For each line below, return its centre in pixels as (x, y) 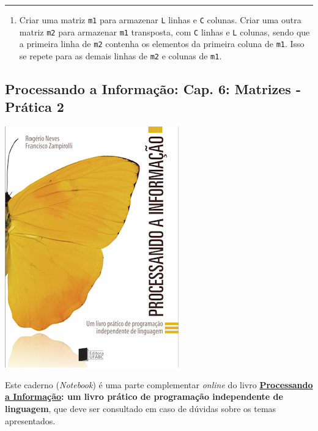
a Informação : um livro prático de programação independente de (144, 396)
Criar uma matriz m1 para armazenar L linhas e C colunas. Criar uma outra (160, 20)
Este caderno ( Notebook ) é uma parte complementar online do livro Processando (159, 384)
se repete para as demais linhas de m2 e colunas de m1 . (120, 55)
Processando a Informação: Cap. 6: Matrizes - (153, 89)
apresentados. (30, 420)
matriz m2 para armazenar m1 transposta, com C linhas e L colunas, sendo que (165, 31)
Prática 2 (35, 107)
